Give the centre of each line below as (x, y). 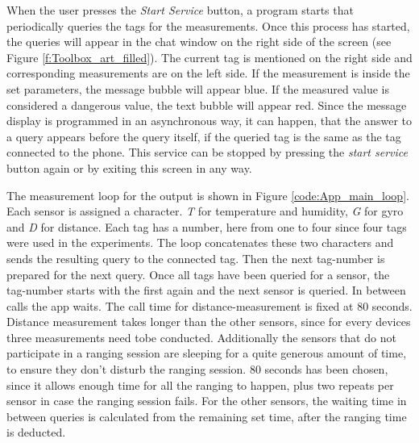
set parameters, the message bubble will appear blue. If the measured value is (198, 88)
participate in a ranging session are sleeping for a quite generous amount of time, (207, 353)
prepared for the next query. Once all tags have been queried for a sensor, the (198, 274)
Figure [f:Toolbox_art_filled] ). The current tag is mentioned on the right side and (209, 57)
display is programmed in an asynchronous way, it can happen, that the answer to (209, 121)
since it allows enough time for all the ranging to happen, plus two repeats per (200, 384)
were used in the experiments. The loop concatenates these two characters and (200, 242)
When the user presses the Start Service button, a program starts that (180, 10)
